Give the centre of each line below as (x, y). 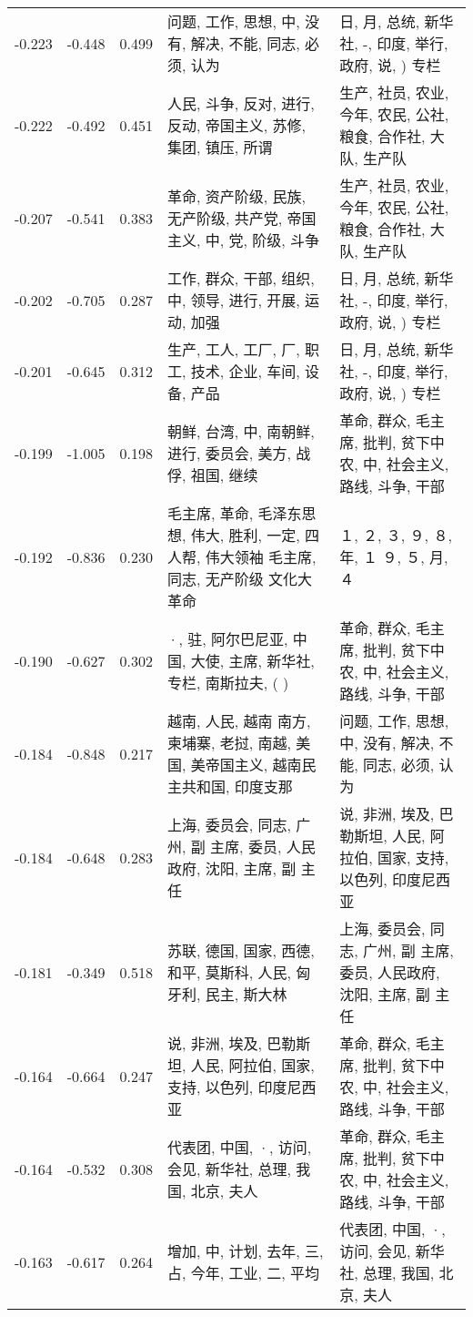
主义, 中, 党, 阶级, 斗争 (244, 240)
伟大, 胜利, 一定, (245, 535)
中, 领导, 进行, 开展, (234, 300)
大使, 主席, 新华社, (252, 661)
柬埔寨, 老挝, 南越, (230, 743)
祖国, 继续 (224, 475)
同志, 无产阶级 (216, 579)
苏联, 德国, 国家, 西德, (241, 950)
